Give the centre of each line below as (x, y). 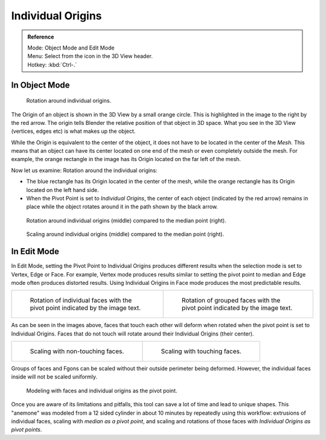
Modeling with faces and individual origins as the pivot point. (102, 391)
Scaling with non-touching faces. (77, 351)
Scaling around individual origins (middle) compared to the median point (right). (125, 234)
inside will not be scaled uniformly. (54, 377)
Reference (41, 37)
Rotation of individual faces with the (81, 301)
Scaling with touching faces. (201, 351)
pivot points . (27, 430)
